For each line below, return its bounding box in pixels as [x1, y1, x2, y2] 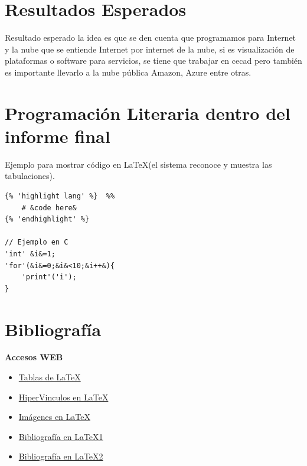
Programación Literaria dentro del [5, 100, 290, 125]
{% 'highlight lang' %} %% [5, 192, 115, 200]
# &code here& [21, 203, 77, 212]
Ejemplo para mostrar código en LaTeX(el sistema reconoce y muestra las [5, 158, 272, 170]
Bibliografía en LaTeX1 [18, 430, 103, 442]
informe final [5, 123, 110, 148]
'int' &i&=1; [5, 249, 55, 258]
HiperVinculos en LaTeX [18, 390, 109, 403]
